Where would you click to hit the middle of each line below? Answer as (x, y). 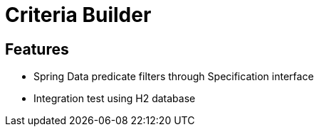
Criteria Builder (78, 15)
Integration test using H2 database (115, 99)
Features (37, 49)
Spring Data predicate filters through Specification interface (174, 77)
